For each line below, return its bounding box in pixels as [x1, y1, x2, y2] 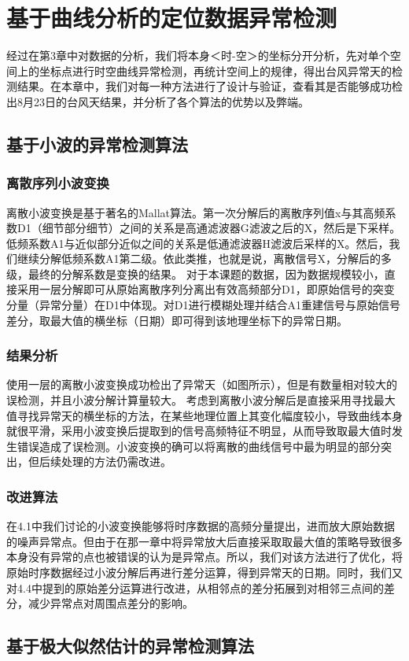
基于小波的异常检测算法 [6, 131, 188, 156]
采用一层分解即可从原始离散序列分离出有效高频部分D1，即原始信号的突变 [17, 281, 395, 297]
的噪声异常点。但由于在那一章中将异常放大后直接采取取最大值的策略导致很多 [6, 533, 403, 549]
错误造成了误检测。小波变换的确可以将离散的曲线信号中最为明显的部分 [17, 438, 381, 454]
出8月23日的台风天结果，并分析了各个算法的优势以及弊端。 [6, 93, 309, 109]
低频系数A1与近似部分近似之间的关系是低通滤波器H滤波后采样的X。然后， [6, 234, 389, 251]
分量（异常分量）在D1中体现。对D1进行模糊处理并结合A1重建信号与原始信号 [6, 297, 400, 313]
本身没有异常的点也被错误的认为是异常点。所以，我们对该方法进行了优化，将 [6, 548, 403, 565]
